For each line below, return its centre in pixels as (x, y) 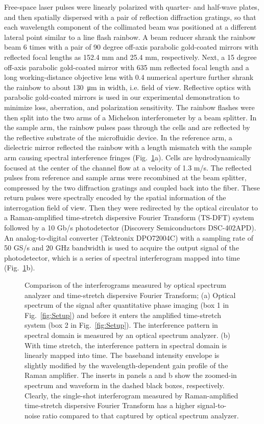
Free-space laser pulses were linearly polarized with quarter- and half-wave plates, (132, 7)
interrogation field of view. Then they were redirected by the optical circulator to (131, 207)
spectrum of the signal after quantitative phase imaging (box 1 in (127, 305)
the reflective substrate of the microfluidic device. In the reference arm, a (118, 137)
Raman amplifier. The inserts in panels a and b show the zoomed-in (131, 375)
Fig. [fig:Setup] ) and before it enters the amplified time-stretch (123, 315)
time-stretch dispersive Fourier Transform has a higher (110, 405)
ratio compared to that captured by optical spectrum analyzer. (141, 415)
